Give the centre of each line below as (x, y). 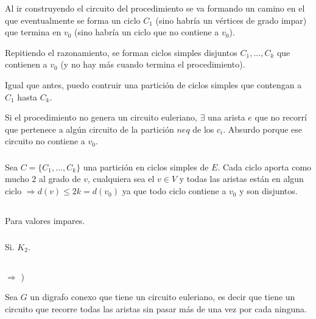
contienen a (26, 64)
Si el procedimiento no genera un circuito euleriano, (101, 117)
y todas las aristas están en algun (241, 179)
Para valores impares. (45, 221)
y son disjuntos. (269, 191)
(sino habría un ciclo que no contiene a (147, 32)
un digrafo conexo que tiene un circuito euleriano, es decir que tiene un (163, 297)
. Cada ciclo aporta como (265, 167)
